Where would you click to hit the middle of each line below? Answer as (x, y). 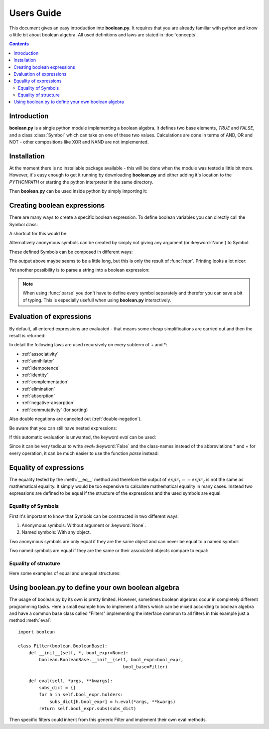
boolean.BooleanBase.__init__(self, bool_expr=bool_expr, (111, 660)
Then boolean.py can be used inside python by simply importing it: (78, 191)
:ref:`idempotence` (41, 368)
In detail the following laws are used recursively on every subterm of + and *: (88, 345)
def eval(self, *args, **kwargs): (70, 681)
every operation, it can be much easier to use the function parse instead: (84, 453)
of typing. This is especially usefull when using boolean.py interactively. (97, 300)
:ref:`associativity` (40, 354)
